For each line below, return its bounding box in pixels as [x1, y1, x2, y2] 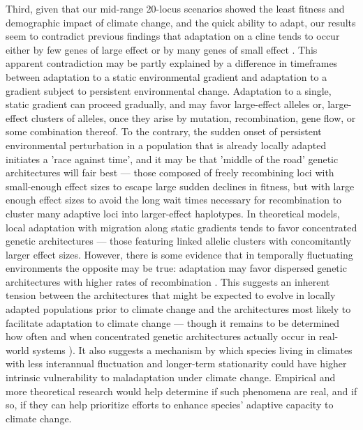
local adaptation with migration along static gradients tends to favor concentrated [6, 220, 357, 234]
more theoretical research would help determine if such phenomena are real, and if [6, 383, 357, 398]
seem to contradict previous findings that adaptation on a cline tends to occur [6, 29, 340, 43]
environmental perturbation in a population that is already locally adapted [6, 137, 327, 152]
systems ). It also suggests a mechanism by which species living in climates [32, 342, 353, 357]
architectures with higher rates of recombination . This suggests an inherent [6, 274, 330, 289]
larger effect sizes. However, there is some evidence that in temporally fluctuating [6, 247, 353, 261]
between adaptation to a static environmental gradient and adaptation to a [6, 69, 327, 84]
